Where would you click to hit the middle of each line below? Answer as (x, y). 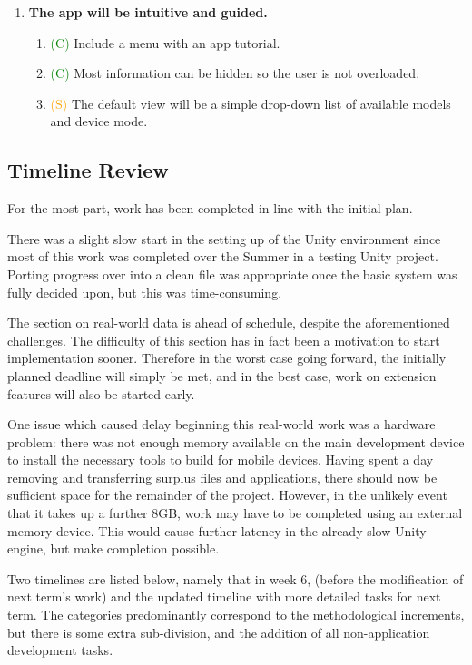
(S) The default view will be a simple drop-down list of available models (251, 103)
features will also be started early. (101, 393)
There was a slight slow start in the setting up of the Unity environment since (224, 238)
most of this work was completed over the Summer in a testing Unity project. (223, 256)
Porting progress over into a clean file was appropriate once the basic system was (232, 274)
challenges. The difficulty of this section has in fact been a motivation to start (224, 340)
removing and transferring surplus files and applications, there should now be (222, 477)
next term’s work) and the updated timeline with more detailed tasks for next (224, 597)
